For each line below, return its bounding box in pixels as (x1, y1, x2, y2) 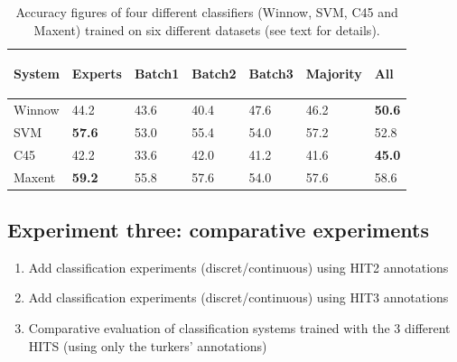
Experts (71, 64, 122, 83)
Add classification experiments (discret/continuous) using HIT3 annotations (28, 288, 449, 307)
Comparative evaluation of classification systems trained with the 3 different (28, 319, 451, 338)
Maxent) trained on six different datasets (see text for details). (33, 20, 380, 39)
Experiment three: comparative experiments (7, 216, 429, 244)
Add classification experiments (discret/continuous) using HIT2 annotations (28, 257, 449, 276)
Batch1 (134, 64, 180, 83)
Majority (305, 64, 362, 83)
